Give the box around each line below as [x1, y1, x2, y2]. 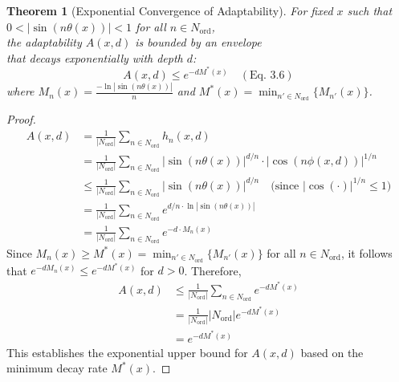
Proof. [6, 111, 36, 128]
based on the [300, 343, 364, 360]
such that [347, 2, 393, 18]
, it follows [340, 244, 393, 261]
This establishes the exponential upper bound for [6, 343, 248, 360]
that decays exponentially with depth [6, 49, 183, 66]
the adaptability [6, 34, 82, 51]
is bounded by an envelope [135, 34, 262, 51]
